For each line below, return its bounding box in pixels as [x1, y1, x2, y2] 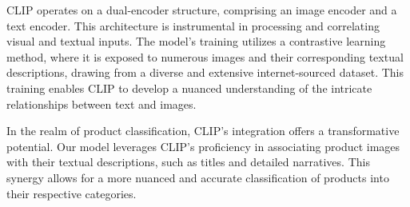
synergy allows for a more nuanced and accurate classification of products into [6, 169, 389, 185]
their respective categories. [6, 185, 137, 201]
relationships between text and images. [6, 95, 197, 112]
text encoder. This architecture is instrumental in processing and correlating [6, 17, 380, 34]
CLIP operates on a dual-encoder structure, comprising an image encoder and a [6, 2, 397, 18]
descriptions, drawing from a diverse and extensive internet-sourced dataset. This [6, 64, 404, 81]
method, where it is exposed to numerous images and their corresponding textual [6, 48, 404, 65]
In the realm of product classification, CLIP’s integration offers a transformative [6, 122, 400, 139]
